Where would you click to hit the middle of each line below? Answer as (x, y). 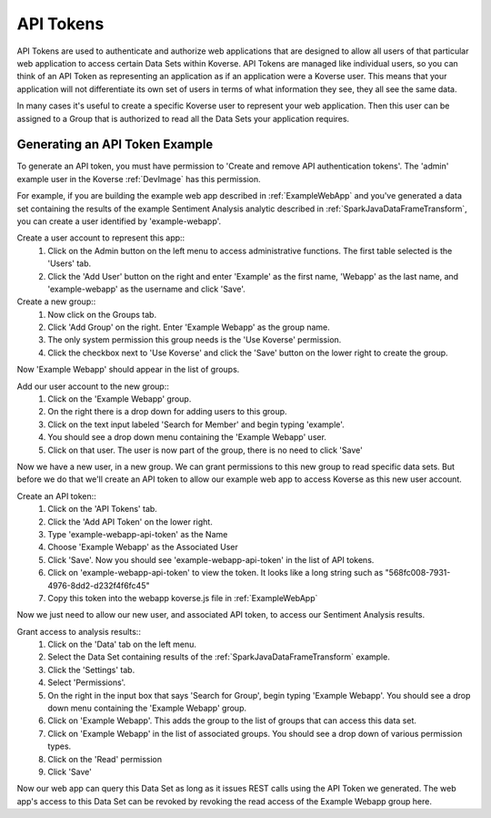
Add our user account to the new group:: (93, 386)
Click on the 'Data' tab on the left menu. (122, 644)
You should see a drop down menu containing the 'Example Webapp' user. (187, 437)
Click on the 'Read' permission (105, 759)
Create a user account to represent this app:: (101, 238)
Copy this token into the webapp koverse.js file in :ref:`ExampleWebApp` (183, 598)
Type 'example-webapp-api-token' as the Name (138, 534)
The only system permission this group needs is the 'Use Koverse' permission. (195, 340)
